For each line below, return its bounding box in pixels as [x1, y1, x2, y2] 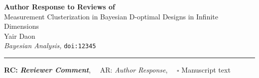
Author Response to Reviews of [4, 1, 116, 11]
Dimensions [4, 21, 39, 31]
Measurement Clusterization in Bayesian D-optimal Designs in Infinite [4, 11, 218, 21]
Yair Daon [4, 30, 35, 41]
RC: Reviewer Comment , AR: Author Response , [4, 65, 168, 75]
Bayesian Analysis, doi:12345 [4, 40, 96, 51]
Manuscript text [181, 65, 231, 75]
